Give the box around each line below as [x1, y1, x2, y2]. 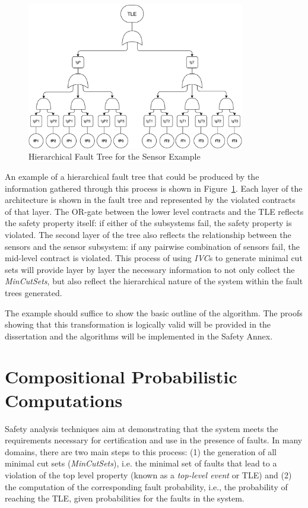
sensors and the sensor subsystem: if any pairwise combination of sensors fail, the [5, 240, 300, 252]
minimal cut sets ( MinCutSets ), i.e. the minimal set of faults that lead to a [5, 457, 277, 469]
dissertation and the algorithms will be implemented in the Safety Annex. [5, 329, 273, 342]
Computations [5, 388, 123, 412]
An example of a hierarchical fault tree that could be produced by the [5, 170, 259, 182]
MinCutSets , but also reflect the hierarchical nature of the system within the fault [5, 275, 303, 287]
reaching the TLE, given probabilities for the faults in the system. [5, 492, 245, 504]
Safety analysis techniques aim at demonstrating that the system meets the [5, 422, 278, 434]
